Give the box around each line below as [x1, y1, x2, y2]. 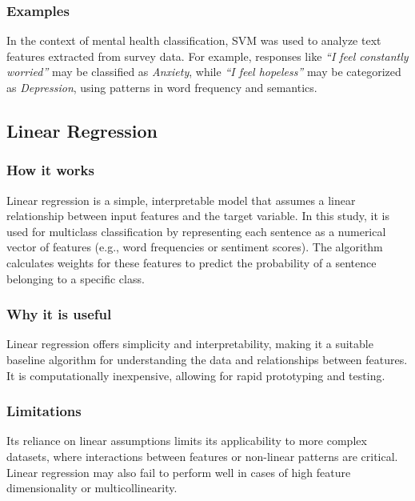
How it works [6, 160, 94, 180]
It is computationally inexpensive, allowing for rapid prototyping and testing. [6, 367, 385, 383]
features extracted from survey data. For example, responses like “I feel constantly [6, 47, 409, 64]
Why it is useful [6, 304, 112, 324]
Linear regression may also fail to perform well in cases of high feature [6, 463, 351, 480]
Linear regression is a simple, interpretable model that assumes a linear [6, 191, 356, 208]
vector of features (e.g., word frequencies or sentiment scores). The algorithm [6, 238, 383, 255]
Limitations [6, 401, 82, 421]
